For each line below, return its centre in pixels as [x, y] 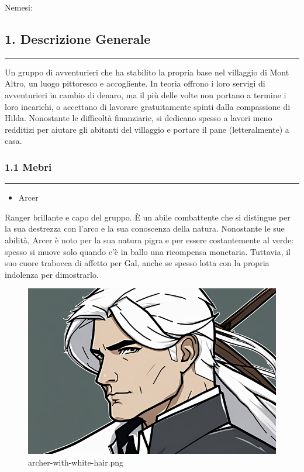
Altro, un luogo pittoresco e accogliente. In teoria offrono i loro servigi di [135, 83]
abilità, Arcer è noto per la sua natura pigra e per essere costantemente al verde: [149, 240]
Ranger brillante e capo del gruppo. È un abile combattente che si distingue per [148, 217]
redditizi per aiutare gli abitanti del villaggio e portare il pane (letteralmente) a [147, 129]
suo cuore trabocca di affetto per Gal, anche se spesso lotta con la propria [137, 263]
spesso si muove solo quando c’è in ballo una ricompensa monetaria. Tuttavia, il [148, 251]
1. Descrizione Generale [78, 38]
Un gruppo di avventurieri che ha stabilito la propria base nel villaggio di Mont [147, 72]
